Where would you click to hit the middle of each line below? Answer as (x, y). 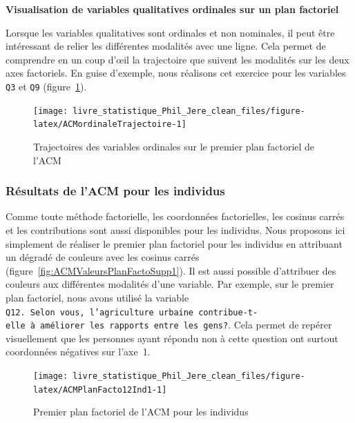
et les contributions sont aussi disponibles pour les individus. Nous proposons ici (175, 229)
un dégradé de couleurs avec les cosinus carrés (103, 257)
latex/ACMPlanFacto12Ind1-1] (100, 390)
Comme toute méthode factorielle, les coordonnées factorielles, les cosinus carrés (175, 216)
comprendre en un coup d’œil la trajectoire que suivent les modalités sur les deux (177, 59)
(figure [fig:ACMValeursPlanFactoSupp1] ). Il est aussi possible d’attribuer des (171, 270)
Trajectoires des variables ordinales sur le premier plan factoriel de (174, 146)
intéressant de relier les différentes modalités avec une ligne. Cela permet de (166, 46)
